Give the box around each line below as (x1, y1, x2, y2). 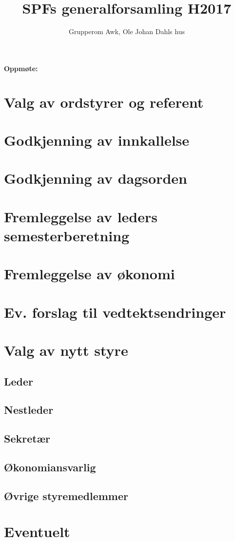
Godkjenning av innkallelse (4, 130, 190, 150)
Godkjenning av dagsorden (4, 168, 187, 188)
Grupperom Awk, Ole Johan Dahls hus (69, 26, 185, 37)
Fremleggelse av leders (4, 206, 158, 226)
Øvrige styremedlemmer (4, 488, 129, 503)
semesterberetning (4, 225, 130, 245)
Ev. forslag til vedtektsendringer (4, 302, 226, 322)
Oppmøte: (4, 63, 38, 73)
